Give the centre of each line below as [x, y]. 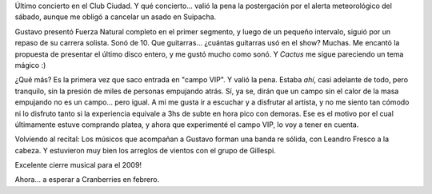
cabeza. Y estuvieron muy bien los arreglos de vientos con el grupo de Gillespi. [145, 150]
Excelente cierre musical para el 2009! [78, 165]
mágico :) [30, 65]
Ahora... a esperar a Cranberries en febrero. [87, 180]
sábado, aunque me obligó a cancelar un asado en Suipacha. [116, 17]
